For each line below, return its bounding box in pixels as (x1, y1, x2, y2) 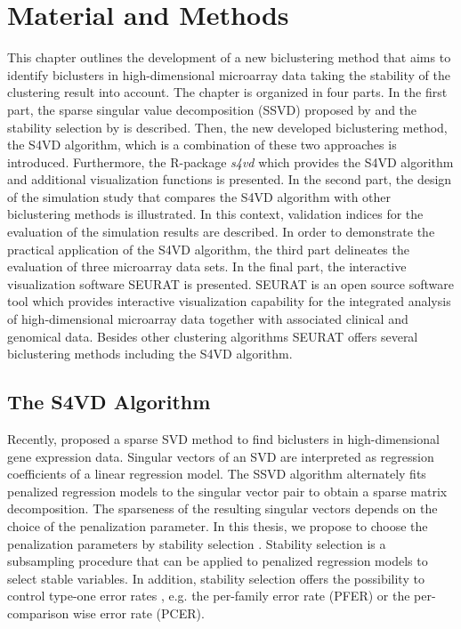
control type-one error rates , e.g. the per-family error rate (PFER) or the (7, 586, 410, 605)
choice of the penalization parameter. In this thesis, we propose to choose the (7, 516, 428, 535)
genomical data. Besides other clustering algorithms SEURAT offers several (7, 327, 418, 345)
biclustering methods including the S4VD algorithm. (7, 344, 293, 363)
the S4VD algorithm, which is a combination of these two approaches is (7, 135, 397, 154)
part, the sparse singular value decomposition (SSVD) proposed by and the (7, 100, 417, 118)
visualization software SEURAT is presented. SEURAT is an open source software (7, 274, 454, 293)
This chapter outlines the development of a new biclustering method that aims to (7, 48, 451, 67)
